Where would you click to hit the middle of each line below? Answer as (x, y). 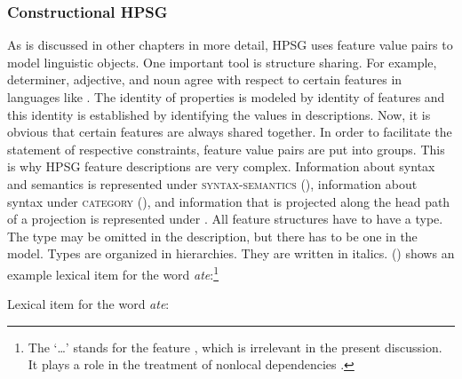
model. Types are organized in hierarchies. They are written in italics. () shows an (231, 253)
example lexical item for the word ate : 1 (113, 272)
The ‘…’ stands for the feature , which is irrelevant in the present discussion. (235, 347)
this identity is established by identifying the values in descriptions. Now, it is (219, 114)
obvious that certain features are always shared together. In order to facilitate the (230, 132)
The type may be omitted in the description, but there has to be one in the (212, 236)
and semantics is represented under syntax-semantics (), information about (212, 183)
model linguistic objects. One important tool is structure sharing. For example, (222, 62)
